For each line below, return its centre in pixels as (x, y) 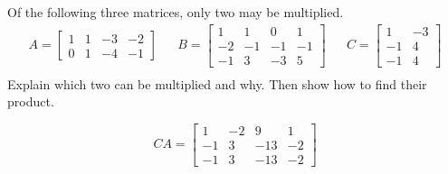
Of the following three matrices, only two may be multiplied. (176, 12)
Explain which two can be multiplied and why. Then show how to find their (217, 83)
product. (31, 101)
